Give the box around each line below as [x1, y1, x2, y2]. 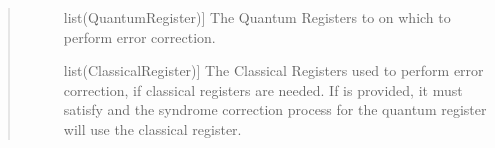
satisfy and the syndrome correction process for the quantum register [63, 99, 487, 120]
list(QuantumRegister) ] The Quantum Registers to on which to [63, 7, 451, 27]
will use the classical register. [63, 118, 242, 139]
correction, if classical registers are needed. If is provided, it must [63, 79, 463, 100]
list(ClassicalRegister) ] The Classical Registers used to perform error [63, 60, 484, 81]
